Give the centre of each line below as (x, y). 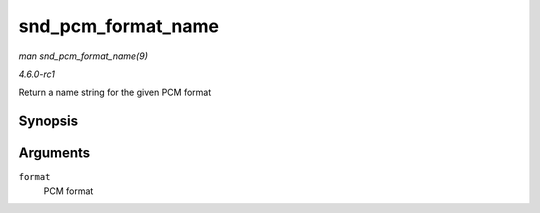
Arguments (54, 153)
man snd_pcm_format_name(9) (83, 56)
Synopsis (48, 121)
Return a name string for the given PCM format (115, 92)
